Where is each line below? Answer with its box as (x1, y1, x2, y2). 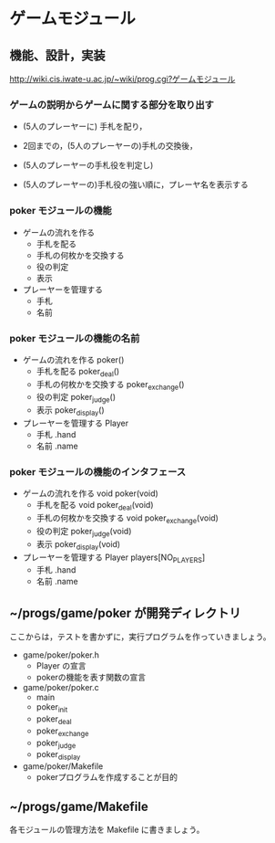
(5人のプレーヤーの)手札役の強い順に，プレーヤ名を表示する (22, 179, 249, 190)
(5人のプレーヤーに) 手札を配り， (22, 121, 148, 132)
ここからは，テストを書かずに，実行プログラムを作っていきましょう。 (9, 631, 271, 642)
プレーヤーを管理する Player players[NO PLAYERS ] (22, 552, 206, 564)
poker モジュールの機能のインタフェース (9, 466, 187, 478)
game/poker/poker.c (22, 682, 99, 693)
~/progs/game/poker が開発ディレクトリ (9, 605, 241, 621)
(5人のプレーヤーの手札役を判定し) (22, 160, 154, 171)
